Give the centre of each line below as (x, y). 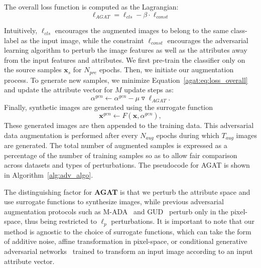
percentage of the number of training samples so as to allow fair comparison (121, 155)
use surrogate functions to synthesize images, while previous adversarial (114, 202)
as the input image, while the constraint (82, 40)
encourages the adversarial (208, 40)
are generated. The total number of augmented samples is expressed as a (116, 145)
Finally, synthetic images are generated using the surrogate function (109, 107)
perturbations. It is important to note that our (183, 221)
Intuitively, (21, 30)
